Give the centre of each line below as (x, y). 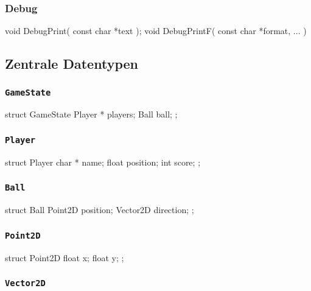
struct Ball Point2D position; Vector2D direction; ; (100, 210)
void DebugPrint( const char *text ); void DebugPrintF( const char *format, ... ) (156, 31)
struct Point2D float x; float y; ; (65, 257)
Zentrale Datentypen (72, 64)
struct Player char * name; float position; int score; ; (103, 162)
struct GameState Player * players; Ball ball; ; (91, 114)
